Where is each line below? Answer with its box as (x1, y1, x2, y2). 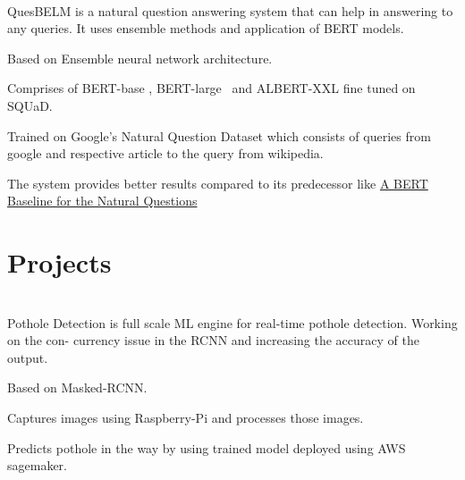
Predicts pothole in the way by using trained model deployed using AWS (7, 438, 406, 457)
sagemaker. (7, 456, 67, 475)
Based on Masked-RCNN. (7, 378, 148, 397)
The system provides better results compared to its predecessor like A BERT (7, 173, 428, 192)
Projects (7, 244, 112, 281)
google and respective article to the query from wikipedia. (7, 144, 324, 163)
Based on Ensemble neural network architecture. (7, 48, 273, 67)
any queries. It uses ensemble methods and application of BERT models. (7, 19, 404, 38)
